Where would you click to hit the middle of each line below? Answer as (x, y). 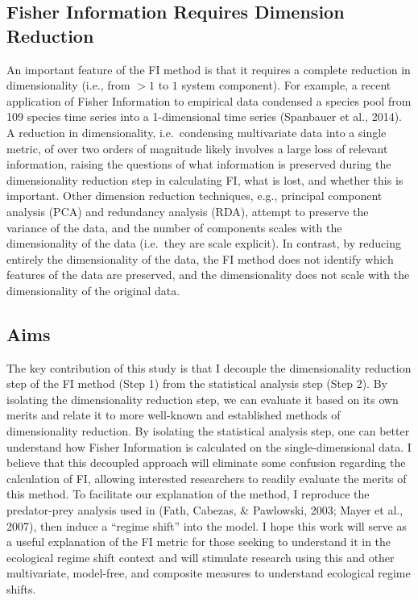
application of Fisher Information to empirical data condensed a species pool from (209, 100)
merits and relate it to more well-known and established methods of (174, 415)
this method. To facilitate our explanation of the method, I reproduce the (188, 494)
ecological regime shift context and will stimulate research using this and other (201, 557)
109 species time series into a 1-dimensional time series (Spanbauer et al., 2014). (204, 117)
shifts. (21, 589)
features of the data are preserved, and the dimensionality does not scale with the (208, 275)
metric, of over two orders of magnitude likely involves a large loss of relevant (197, 148)
